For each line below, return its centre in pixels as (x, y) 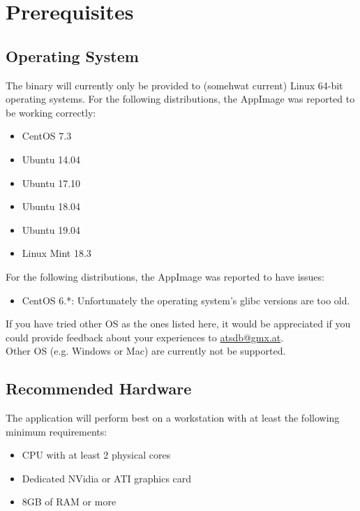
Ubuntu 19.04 (51, 229)
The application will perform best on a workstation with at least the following (173, 418)
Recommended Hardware (99, 388)
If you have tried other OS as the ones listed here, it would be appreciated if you (178, 324)
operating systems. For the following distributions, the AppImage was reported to (180, 99)
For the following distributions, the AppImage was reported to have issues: (165, 276)
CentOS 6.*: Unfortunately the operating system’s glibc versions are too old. (186, 300)
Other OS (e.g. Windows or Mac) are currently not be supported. (146, 351)
